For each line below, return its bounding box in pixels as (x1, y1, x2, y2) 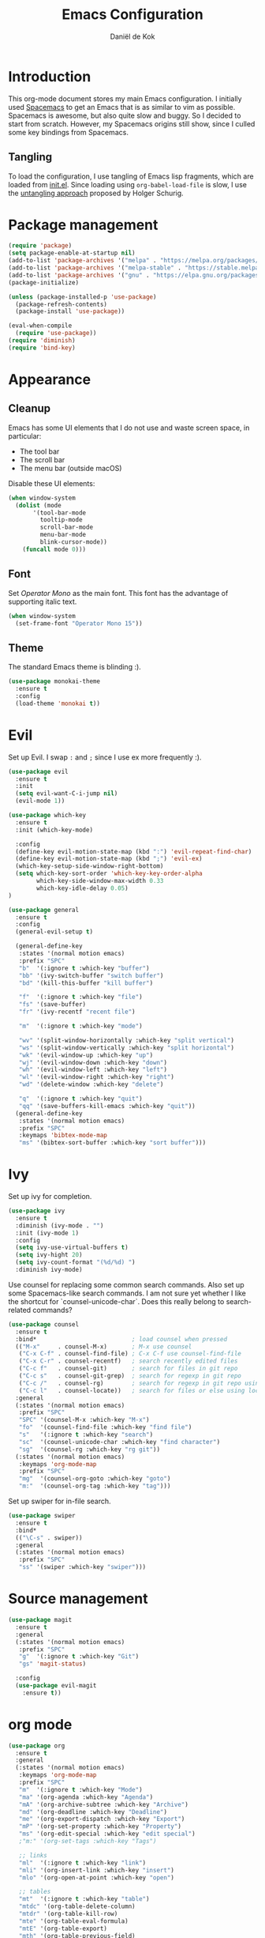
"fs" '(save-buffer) (18, 1001, 87, 1009)
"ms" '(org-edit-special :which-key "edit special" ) (18, 1830, 196, 1838)
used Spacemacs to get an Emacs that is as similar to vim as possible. (8, 102, 236, 111)
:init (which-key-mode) (15, 826, 93, 834)
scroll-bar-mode (39, 523, 93, 531)
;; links (18, 1851, 47, 1859)
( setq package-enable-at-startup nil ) (8, 249, 136, 258)
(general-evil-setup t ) (15, 928, 93, 936)
